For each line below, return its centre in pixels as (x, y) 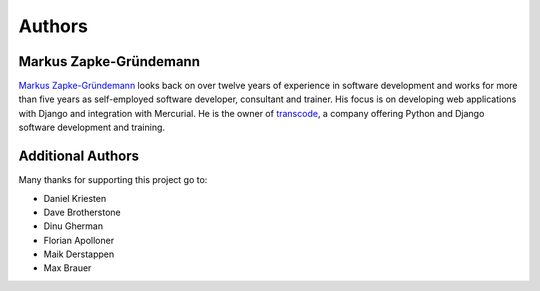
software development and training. (91, 127)
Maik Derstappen (79, 254)
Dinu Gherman (73, 226)
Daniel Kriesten (75, 198)
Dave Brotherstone (82, 212)
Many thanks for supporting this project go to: (113, 180)
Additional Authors (79, 156)
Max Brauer (67, 268)
